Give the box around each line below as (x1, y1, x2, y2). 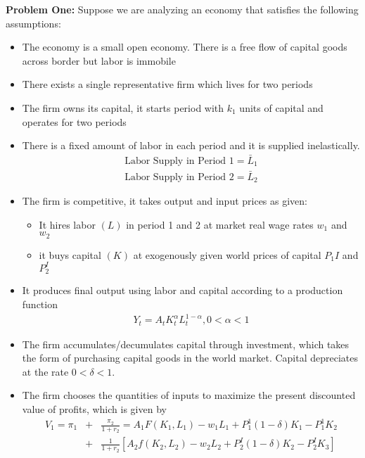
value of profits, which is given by (22, 401, 167, 416)
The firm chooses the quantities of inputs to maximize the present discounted (22, 388, 356, 402)
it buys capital (39, 247, 101, 262)
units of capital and (239, 100, 324, 115)
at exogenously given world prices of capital (133, 247, 321, 262)
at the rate (22, 364, 69, 379)
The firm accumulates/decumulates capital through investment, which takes (22, 336, 350, 351)
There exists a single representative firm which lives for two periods (22, 77, 313, 91)
